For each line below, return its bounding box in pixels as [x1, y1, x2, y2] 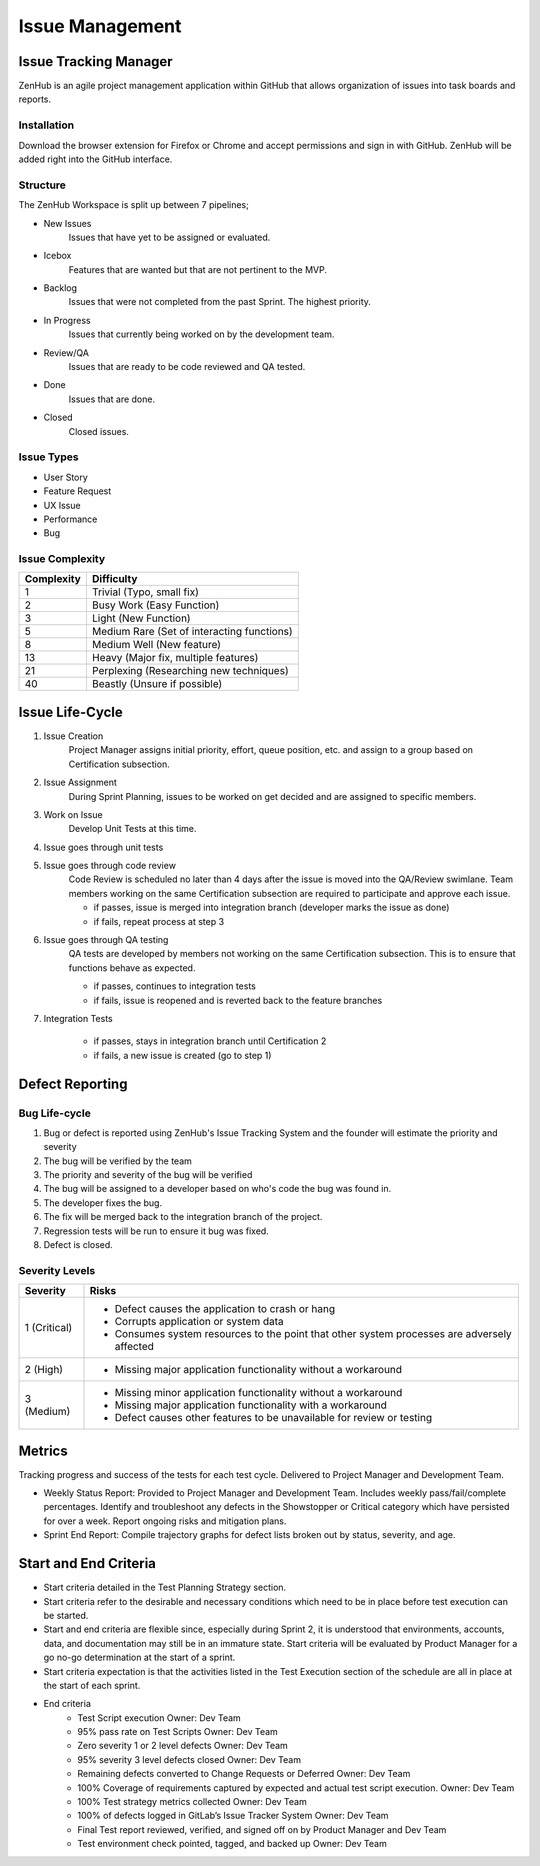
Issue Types [18, 450, 79, 464]
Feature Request [43, 485, 112, 497]
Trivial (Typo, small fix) [91, 585, 199, 599]
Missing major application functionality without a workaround [114, 1363, 403, 1377]
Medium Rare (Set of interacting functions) [91, 625, 294, 639]
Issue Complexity [18, 552, 106, 566]
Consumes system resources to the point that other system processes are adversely [114, 1327, 512, 1341]
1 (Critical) [24, 1321, 73, 1335]
